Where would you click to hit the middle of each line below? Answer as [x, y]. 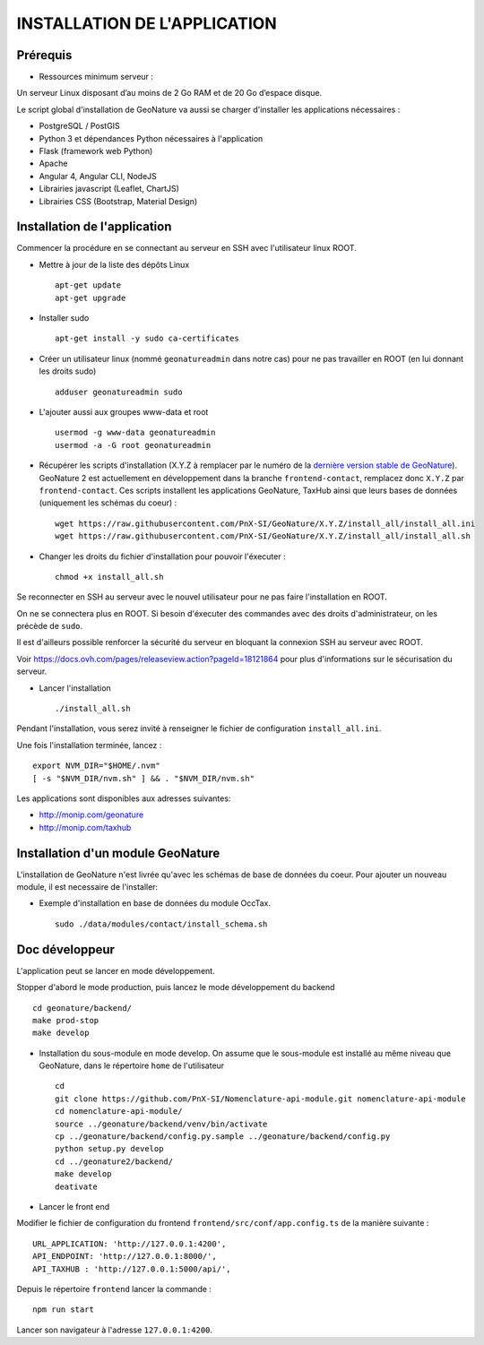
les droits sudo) [68, 371]
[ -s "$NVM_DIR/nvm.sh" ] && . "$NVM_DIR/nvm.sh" [144, 778]
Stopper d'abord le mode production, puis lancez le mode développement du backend [176, 987]
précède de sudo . [50, 626]
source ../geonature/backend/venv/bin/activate [161, 1124]
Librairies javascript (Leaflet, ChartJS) [109, 189]
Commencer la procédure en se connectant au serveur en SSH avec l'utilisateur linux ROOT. [187, 248]
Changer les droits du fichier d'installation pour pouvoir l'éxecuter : [162, 556]
